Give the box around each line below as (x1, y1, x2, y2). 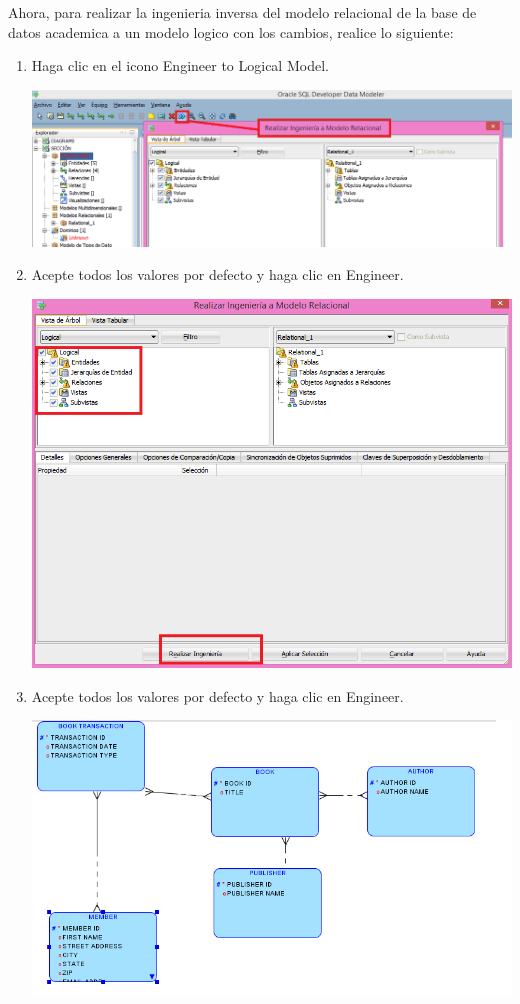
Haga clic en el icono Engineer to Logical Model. (31, 55, 329, 76)
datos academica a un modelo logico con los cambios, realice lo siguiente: (8, 21, 454, 42)
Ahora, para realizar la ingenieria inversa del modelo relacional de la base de (8, 2, 477, 22)
